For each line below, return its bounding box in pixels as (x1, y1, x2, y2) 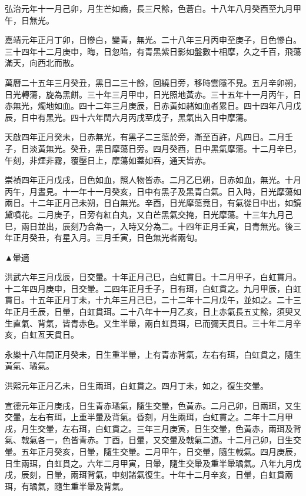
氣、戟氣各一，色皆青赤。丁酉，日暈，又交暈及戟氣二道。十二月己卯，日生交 (5, 434, 301, 446)
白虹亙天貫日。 (21, 328, 79, 341)
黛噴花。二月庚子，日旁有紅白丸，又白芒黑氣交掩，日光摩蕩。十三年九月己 (5, 208, 293, 220)
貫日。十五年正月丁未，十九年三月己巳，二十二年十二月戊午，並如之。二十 (5, 294, 293, 306)
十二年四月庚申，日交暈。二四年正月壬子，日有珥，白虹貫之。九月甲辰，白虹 (5, 282, 301, 294)
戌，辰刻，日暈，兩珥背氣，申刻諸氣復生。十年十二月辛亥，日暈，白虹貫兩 (5, 468, 293, 481)
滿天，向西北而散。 (5, 56, 79, 69)
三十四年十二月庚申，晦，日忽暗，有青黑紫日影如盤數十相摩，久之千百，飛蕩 (5, 45, 301, 57)
